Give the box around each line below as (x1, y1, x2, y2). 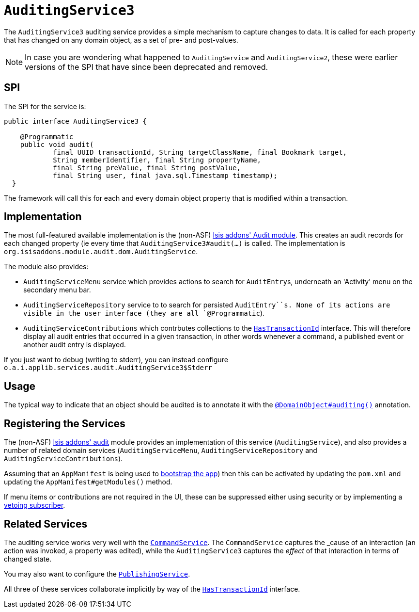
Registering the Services (4, 417, 125, 430)
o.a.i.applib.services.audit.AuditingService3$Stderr (4, 364, 212, 372)
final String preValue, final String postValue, (53, 163, 241, 172)
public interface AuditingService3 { (4, 117, 147, 125)
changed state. (4, 554, 52, 563)
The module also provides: (4, 262, 89, 271)
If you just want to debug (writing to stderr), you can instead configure (4, 355, 228, 364)
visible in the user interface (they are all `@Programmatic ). (23, 309, 265, 318)
